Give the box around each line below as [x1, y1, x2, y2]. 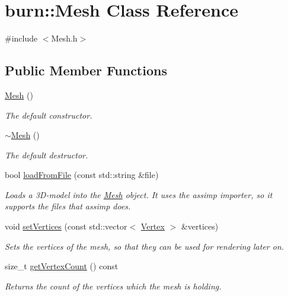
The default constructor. [5, 109, 92, 121]
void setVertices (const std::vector [5, 220, 127, 233]
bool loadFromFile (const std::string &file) [5, 168, 159, 181]
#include [5, 32, 38, 44]
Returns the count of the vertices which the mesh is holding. [5, 279, 222, 292]
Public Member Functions [5, 61, 167, 79]
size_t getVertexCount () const [5, 260, 119, 272]
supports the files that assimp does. [5, 200, 131, 212]
